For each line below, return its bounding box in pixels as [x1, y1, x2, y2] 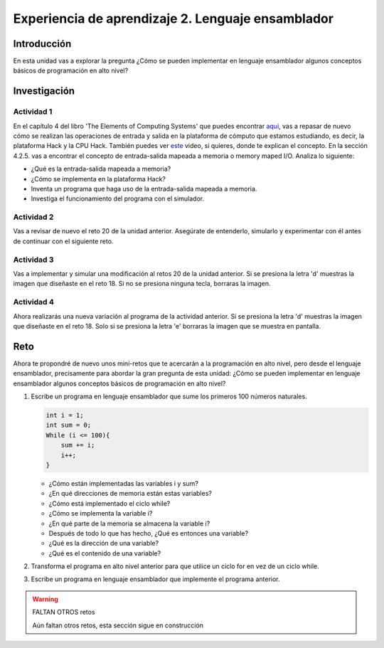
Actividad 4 [13, 297, 55, 307]
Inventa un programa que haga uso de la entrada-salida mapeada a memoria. [31, 184, 257, 193]
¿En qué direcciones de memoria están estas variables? [48, 489, 213, 498]
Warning [32, 595, 58, 603]
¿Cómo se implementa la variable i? [48, 509, 153, 518]
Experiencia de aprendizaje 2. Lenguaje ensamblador [13, 11, 334, 26]
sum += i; [60, 441, 95, 450]
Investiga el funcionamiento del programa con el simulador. [31, 194, 205, 203]
